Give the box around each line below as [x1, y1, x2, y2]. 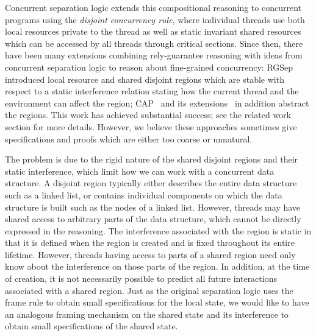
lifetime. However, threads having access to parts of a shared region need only [5, 248, 296, 261]
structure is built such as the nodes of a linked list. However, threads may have [5, 200, 301, 213]
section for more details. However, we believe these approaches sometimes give [5, 120, 297, 133]
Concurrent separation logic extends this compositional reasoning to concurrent [5, 1, 301, 13]
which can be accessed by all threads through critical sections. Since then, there [5, 37, 303, 49]
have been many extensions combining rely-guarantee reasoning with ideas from [5, 49, 303, 61]
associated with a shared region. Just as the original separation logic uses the [5, 284, 293, 296]
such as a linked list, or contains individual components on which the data [5, 188, 282, 201]
